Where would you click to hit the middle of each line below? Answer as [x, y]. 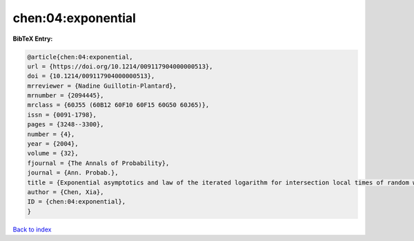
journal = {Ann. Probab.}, [73, 173]
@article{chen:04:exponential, [80, 57]
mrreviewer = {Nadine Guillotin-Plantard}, [102, 86]
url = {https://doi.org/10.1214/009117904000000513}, [120, 66]
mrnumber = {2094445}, [66, 96]
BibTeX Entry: [33, 39]
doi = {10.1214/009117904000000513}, [91, 76]
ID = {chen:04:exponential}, [77, 202]
